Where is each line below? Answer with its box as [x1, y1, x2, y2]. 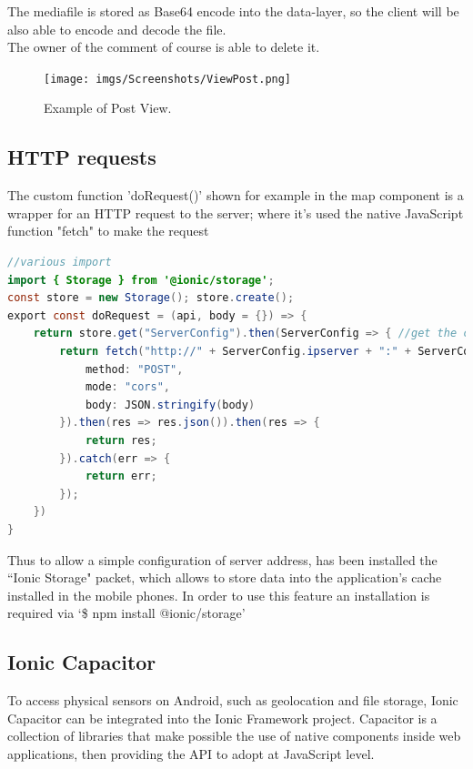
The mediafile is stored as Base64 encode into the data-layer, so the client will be [7, 2, 459, 20]
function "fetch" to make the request [7, 221, 209, 240]
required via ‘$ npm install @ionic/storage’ [7, 603, 246, 622]
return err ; [85, 470, 157, 483]
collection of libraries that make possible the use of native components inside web [7, 726, 461, 745]
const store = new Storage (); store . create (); [7, 291, 295, 305]
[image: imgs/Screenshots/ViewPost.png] [44, 72, 292, 86]
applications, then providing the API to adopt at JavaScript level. [7, 744, 375, 763]
